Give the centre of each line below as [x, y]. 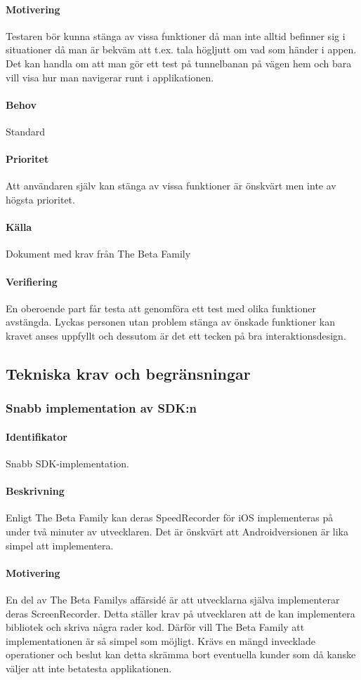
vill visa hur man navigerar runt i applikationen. [110, 77]
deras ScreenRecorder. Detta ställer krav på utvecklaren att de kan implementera [180, 613]
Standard [26, 131]
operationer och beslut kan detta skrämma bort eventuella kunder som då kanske [181, 654]
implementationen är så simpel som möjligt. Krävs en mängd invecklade [160, 640]
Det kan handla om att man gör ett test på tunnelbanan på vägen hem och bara [179, 63]
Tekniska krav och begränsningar [128, 373]
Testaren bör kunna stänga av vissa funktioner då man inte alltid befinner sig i [176, 35]
